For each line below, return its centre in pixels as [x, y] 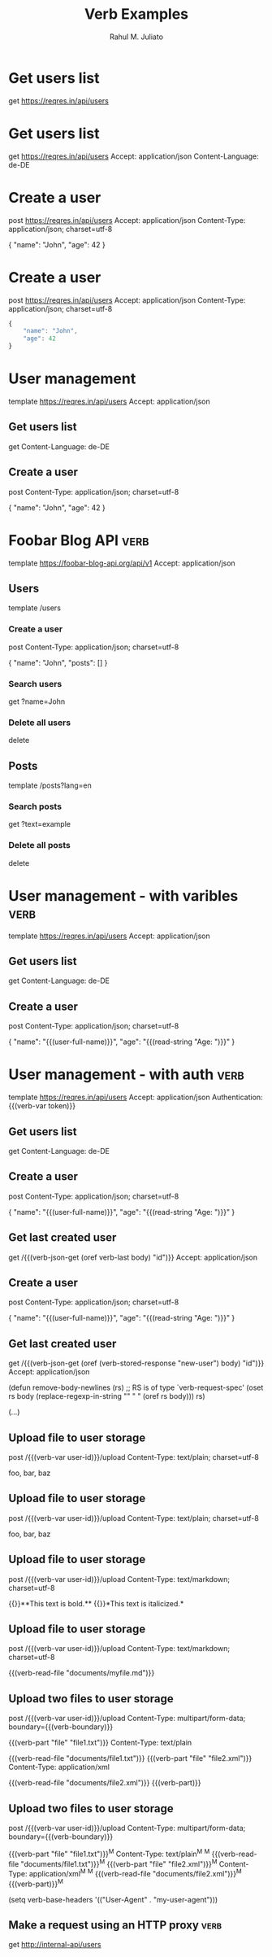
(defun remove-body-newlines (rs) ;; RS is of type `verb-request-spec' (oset [136, 1387]
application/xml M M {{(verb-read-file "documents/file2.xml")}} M [135, 1873]
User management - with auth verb [127, 1075]
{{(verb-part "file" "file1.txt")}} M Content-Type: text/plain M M [109, 1853]
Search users [35, 684]
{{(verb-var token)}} [42, 1106]
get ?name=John [37, 701]
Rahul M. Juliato [136, 37]
